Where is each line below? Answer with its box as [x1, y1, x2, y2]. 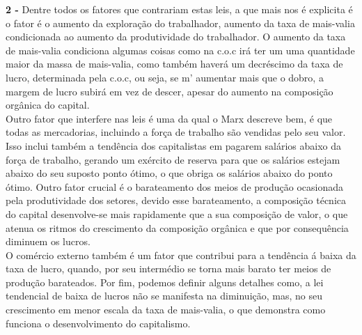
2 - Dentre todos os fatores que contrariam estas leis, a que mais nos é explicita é [6, 2, 353, 16]
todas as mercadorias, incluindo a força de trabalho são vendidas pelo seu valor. [6, 125, 346, 139]
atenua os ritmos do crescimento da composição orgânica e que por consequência [6, 220, 349, 235]
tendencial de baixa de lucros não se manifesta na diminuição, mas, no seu [6, 288, 323, 303]
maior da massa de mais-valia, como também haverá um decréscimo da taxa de [6, 56, 343, 71]
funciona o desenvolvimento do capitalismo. [6, 315, 191, 330]
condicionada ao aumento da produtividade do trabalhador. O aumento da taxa [6, 29, 346, 44]
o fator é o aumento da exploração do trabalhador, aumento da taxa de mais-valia [6, 15, 355, 30]
